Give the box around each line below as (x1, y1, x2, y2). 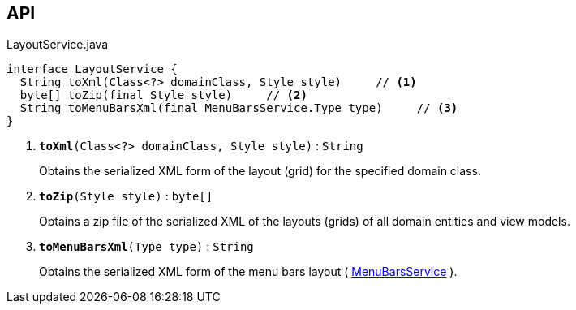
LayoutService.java (6, 37, 109, 52)
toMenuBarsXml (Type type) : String (39, 239, 254, 254)
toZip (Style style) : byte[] (39, 189, 213, 204)
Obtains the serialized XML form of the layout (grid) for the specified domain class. (39, 164, 481, 179)
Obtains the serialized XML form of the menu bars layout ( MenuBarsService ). (39, 265, 458, 279)
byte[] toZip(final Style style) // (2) (19, 88, 307, 102)
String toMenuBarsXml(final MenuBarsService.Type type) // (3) (19, 101, 458, 115)
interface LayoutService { (6, 62, 178, 76)
